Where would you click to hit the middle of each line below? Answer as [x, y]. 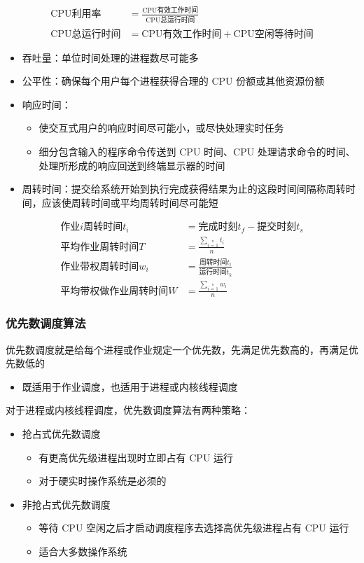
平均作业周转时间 [100, 247]
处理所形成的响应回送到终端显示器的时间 [132, 165]
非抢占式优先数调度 [66, 504]
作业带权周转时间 [100, 266]
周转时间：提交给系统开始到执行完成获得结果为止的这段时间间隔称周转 [184, 189]
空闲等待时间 [284, 34]
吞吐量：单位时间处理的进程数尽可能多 [110, 57]
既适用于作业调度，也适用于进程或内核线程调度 [130, 386]
